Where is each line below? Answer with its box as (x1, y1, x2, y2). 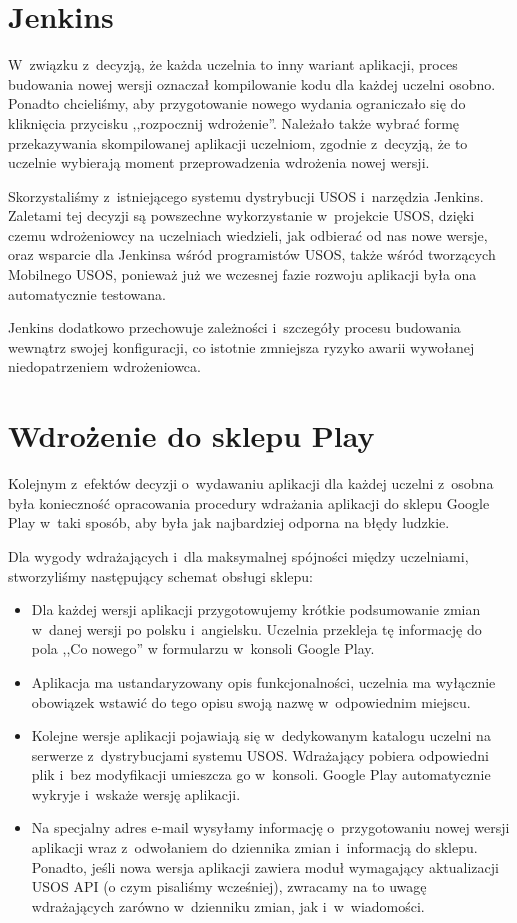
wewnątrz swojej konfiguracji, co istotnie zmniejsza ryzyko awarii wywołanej (8, 336, 475, 357)
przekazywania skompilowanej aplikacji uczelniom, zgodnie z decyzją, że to (8, 132, 468, 153)
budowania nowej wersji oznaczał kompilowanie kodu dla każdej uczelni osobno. (8, 73, 496, 94)
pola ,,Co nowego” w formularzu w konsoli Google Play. (31, 638, 375, 659)
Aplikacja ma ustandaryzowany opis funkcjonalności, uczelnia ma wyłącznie (31, 671, 496, 692)
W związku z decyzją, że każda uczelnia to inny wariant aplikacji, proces (8, 54, 458, 75)
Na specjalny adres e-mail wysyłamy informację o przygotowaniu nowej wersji (31, 817, 510, 838)
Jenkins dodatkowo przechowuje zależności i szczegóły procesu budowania (8, 317, 461, 338)
